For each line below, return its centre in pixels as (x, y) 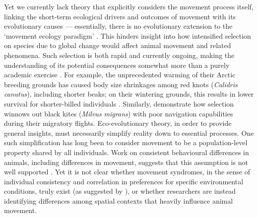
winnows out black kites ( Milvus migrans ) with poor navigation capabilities (119, 113)
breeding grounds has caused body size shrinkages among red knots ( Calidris (121, 84)
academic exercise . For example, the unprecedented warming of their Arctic (120, 75)
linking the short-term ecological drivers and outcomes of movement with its (120, 16)
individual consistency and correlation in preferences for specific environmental (124, 181)
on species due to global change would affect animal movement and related (118, 45)
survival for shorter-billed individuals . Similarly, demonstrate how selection (119, 103)
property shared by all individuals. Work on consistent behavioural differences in (127, 152)
